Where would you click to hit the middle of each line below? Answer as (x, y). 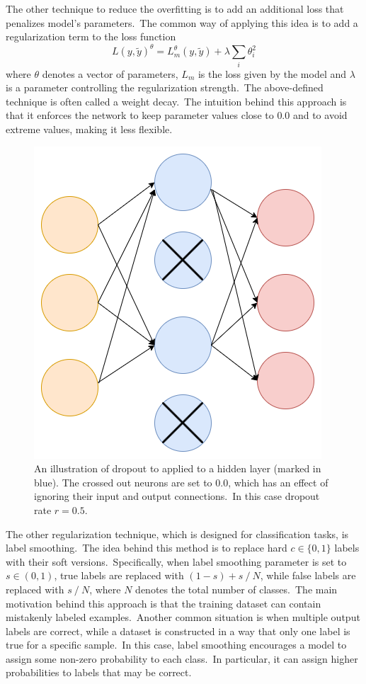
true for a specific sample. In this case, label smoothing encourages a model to (176, 645)
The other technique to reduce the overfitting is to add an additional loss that (175, 8)
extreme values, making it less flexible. (89, 129)
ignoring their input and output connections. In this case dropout (177, 496)
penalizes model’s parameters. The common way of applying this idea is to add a (182, 22)
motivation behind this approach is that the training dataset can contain (164, 603)
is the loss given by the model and (272, 73)
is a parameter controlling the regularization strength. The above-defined (165, 87)
